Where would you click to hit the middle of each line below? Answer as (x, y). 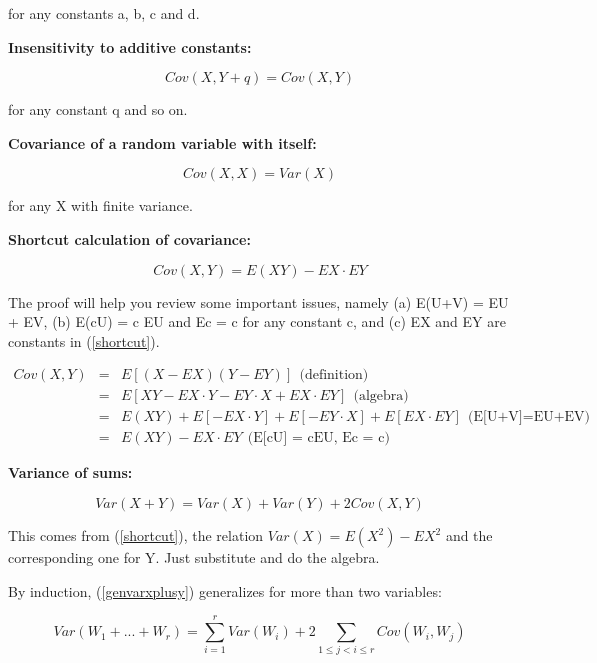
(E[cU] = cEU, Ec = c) (318, 438)
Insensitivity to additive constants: (130, 46)
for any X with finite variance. (100, 205)
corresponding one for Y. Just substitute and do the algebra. (194, 557)
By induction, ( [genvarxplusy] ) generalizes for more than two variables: (225, 590)
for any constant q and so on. (98, 109)
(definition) (334, 375)
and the (469, 535)
